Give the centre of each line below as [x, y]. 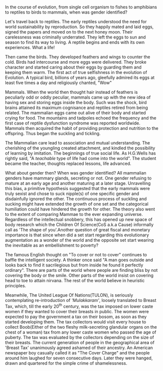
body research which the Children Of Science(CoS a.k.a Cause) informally [79, 225]
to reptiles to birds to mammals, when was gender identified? [66, 12]
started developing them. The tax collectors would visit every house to [76, 322]
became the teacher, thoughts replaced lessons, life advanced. [68, 163]
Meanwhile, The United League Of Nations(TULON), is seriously [69, 295]
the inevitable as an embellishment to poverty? [52, 245]
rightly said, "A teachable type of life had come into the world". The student [81, 158]
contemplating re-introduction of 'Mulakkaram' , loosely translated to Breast [81, 300]
